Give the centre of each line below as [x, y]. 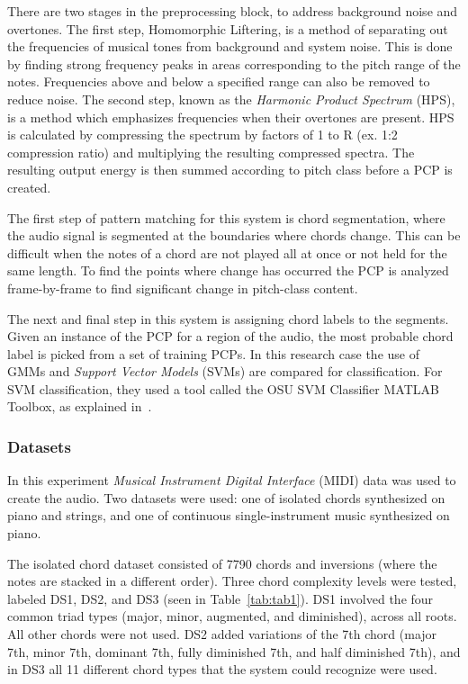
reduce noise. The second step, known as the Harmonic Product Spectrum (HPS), [231, 99]
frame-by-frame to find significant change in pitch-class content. [183, 288]
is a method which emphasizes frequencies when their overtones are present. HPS [231, 117]
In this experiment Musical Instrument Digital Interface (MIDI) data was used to [232, 480]
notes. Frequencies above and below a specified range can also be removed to [219, 81]
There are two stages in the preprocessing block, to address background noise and [233, 11]
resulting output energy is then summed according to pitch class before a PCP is [230, 170]
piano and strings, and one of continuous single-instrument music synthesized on [229, 515]
